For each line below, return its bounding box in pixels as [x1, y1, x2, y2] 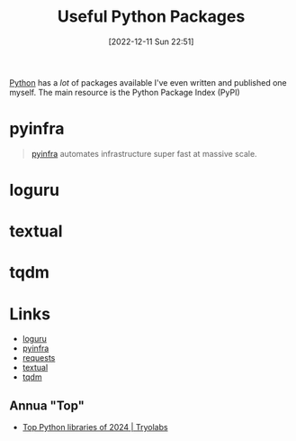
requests [22, 353, 56, 363]
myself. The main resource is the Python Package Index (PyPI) [9, 87, 240, 97]
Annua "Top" [9, 398, 85, 413]
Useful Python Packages [57, 6, 246, 27]
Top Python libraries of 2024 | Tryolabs [22, 422, 168, 433]
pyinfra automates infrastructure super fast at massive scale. [31, 148, 258, 159]
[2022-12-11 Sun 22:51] [108, 36, 194, 47]
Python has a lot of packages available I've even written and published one [9, 77, 287, 87]
